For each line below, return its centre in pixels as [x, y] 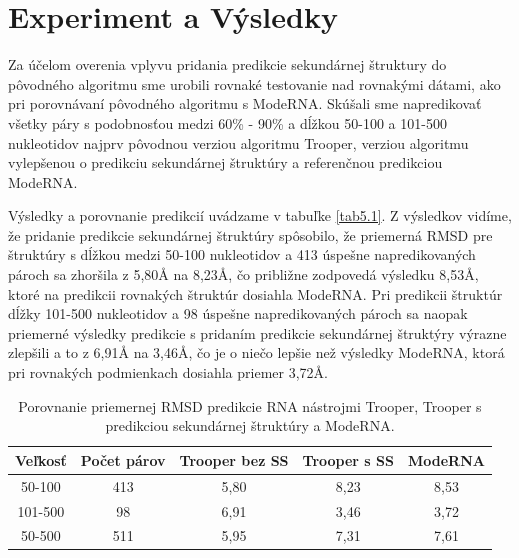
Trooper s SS [348, 459]
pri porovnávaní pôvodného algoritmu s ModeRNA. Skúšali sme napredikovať [245, 103]
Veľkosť [41, 459]
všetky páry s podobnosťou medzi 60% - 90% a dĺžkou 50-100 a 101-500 [227, 122]
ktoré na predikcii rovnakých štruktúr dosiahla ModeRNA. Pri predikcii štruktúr [255, 293]
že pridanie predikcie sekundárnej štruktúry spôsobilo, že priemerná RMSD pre [250, 234]
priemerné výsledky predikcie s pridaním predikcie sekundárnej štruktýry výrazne [257, 332]
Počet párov [123, 459]
